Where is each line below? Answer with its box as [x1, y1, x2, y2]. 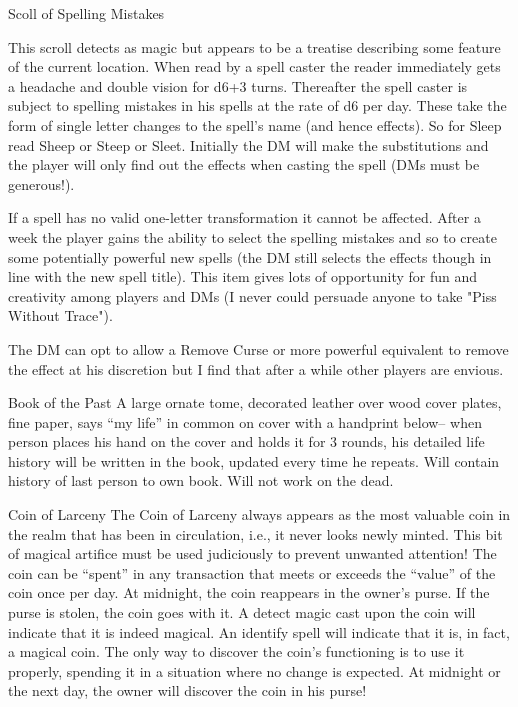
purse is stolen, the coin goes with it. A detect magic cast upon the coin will [8, 602, 476, 623]
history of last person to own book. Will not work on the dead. [8, 470, 394, 491]
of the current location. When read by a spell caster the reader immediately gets [8, 56, 501, 77]
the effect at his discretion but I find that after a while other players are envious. [8, 358, 504, 379]
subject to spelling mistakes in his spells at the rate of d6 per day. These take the [8, 95, 507, 116]
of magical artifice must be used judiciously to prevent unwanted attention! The [8, 543, 497, 564]
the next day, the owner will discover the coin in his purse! [8, 680, 367, 701]
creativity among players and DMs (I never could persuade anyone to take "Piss [8, 285, 497, 306]
